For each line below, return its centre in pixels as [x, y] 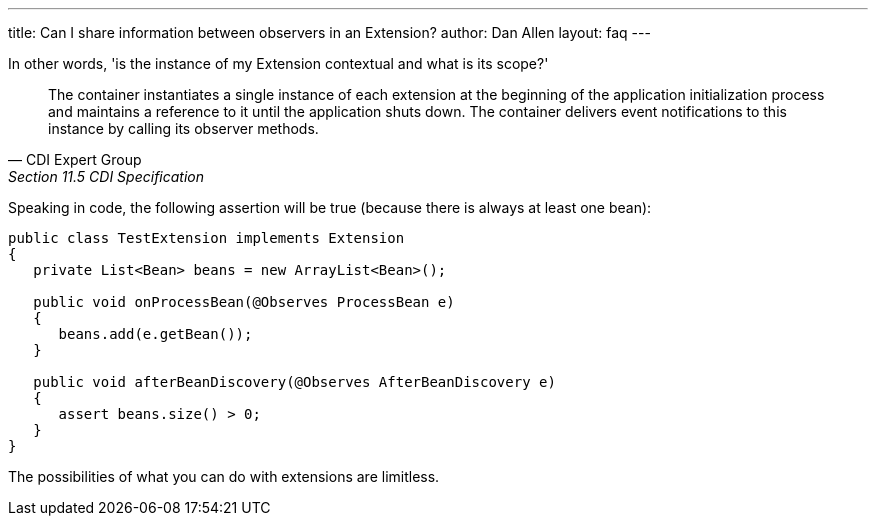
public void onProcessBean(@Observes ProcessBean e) [244, 302]
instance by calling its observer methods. [183, 128]
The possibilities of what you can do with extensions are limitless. [224, 476]
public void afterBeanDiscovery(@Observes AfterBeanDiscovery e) [294, 382]
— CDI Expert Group [75, 159]
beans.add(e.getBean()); [155, 334]
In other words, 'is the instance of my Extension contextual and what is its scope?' [278, 63]
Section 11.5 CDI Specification [106, 176]
